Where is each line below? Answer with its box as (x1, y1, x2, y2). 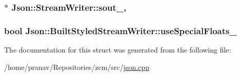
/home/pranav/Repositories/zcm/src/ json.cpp (4, 61, 149, 72)
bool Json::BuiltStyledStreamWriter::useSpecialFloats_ (4, 24, 237, 37)
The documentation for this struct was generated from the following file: (4, 44, 231, 55)
